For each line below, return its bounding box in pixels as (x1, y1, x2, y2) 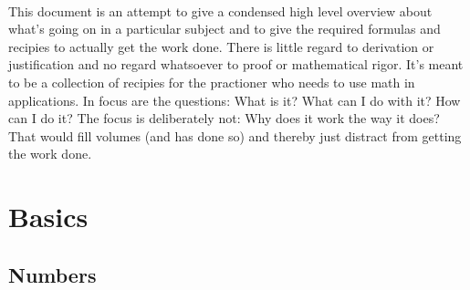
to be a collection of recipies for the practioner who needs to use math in (8, 72, 415, 91)
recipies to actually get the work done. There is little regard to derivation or (8, 36, 434, 56)
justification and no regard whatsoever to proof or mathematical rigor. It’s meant (8, 55, 464, 74)
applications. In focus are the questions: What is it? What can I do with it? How (8, 90, 461, 109)
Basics (8, 198, 89, 235)
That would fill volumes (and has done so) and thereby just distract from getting (8, 126, 462, 145)
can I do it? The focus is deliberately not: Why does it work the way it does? (8, 109, 440, 128)
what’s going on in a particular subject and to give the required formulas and (8, 19, 441, 38)
